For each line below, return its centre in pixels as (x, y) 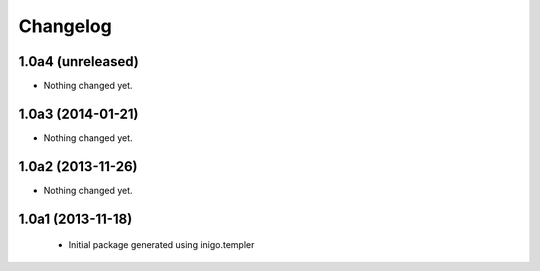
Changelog (65, 26)
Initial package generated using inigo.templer (161, 245)
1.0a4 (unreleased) (78, 61)
